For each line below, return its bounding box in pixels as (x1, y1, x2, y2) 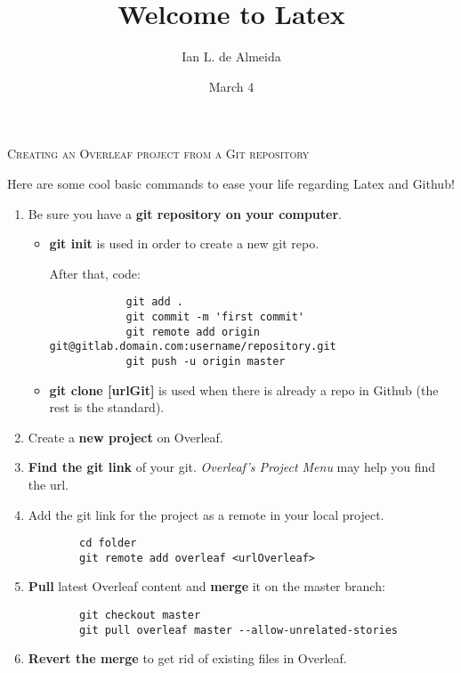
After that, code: (49, 264, 141, 282)
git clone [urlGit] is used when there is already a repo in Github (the (49, 380, 439, 399)
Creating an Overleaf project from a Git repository (7, 144, 310, 163)
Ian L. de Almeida (182, 47, 281, 66)
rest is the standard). (49, 398, 165, 417)
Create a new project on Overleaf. (28, 427, 223, 446)
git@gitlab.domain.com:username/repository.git (49, 340, 336, 353)
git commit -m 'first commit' (125, 310, 304, 323)
